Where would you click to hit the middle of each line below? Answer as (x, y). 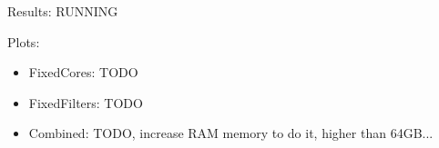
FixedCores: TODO (83, 72)
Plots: (24, 41)
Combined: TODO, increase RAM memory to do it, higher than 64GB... (231, 133)
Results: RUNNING (63, 11)
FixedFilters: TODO (86, 102)
